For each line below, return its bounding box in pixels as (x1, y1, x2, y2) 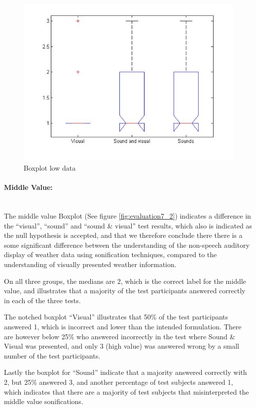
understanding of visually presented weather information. (4, 259, 177, 269)
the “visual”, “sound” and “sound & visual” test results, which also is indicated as (4, 220, 252, 230)
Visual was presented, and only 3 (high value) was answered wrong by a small (4, 341, 239, 351)
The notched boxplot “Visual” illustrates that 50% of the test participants (4, 312, 228, 322)
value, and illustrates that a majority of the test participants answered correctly (4, 285, 246, 296)
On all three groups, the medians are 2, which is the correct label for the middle (4, 275, 246, 286)
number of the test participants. (4, 350, 101, 361)
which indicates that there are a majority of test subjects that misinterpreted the (4, 386, 249, 397)
